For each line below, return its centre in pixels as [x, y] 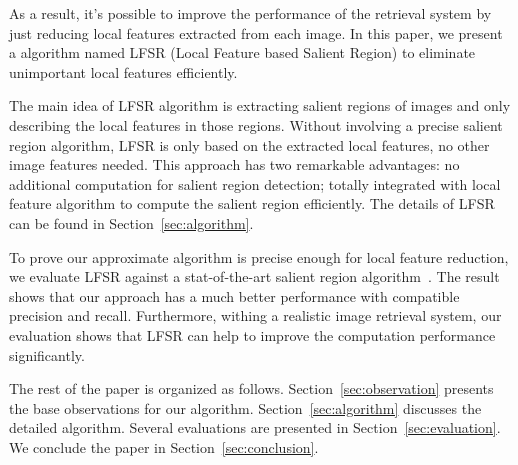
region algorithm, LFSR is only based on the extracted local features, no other [249, 144]
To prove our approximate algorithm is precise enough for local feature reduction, [259, 256]
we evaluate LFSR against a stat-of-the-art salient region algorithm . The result [254, 276]
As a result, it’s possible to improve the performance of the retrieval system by [250, 13]
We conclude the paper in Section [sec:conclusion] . [164, 446]
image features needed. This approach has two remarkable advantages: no [234, 164]
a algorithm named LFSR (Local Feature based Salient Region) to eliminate [242, 52]
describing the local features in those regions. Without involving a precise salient [256, 124]
